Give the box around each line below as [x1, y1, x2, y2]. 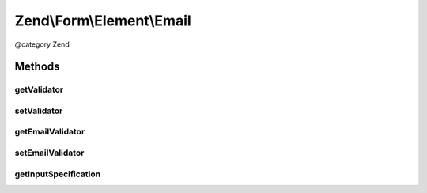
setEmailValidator [14, 147, 85, 158]
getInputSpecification [14, 168, 101, 180]
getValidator [14, 84, 63, 95]
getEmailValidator [14, 127, 85, 138]
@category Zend [14, 40, 70, 49]
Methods [14, 60, 60, 74]
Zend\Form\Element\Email [14, 12, 191, 29]
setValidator [14, 105, 63, 116]
